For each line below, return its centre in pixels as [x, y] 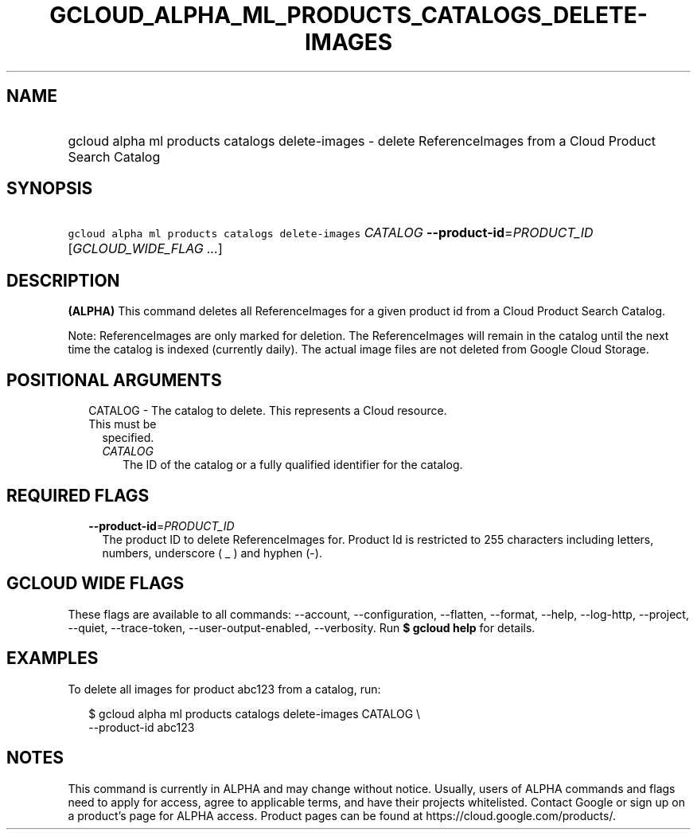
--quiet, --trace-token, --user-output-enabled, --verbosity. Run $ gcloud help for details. [302, 627]
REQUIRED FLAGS [78, 495]
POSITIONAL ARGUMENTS [114, 380]
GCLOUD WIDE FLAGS [95, 584]
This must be [123, 424]
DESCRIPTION [63, 280]
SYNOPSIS [50, 189]
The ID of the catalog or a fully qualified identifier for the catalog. [293, 465]
